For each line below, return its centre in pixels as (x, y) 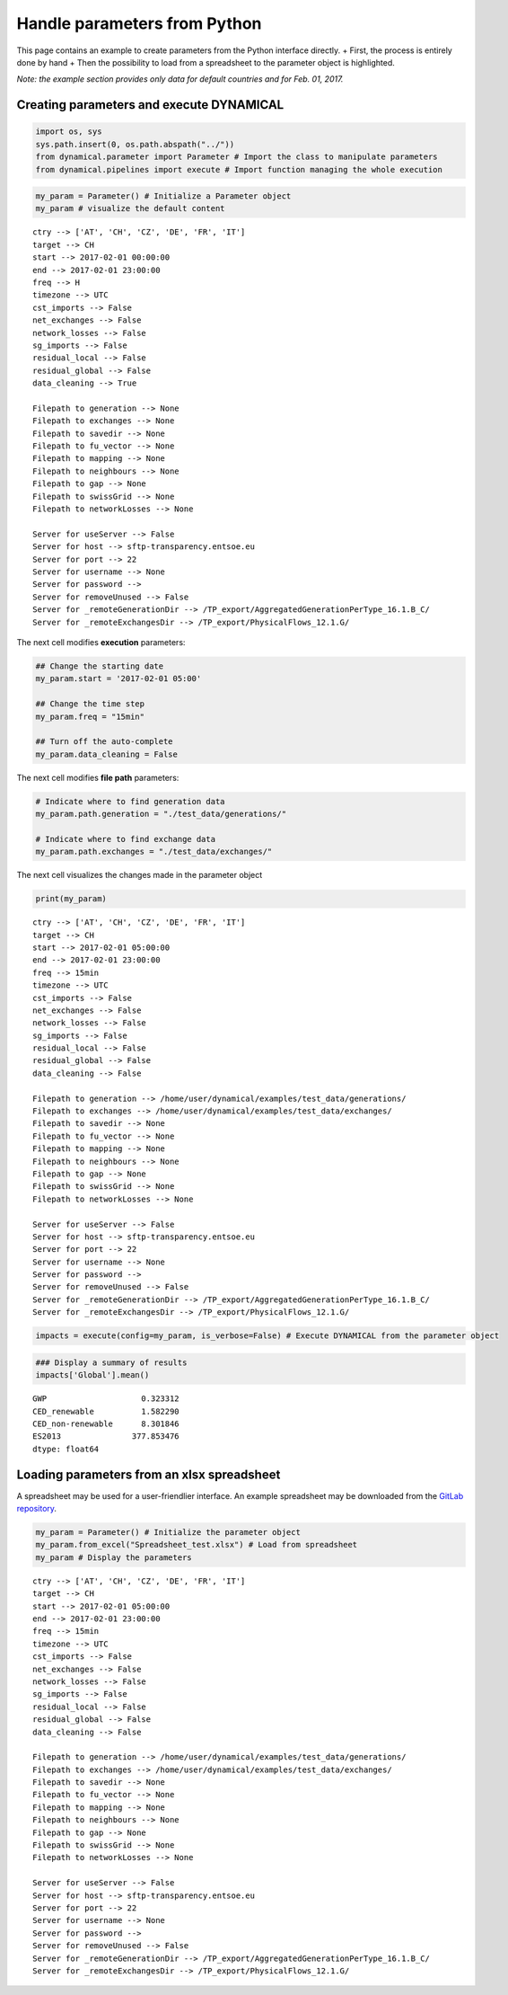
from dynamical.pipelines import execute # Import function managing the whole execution (239, 169)
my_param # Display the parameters (114, 1557)
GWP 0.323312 (106, 1399)
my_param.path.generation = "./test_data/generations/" (161, 814)
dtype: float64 (66, 1449)
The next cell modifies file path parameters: (98, 777)
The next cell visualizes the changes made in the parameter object (140, 875)
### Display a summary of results (111, 1362)
